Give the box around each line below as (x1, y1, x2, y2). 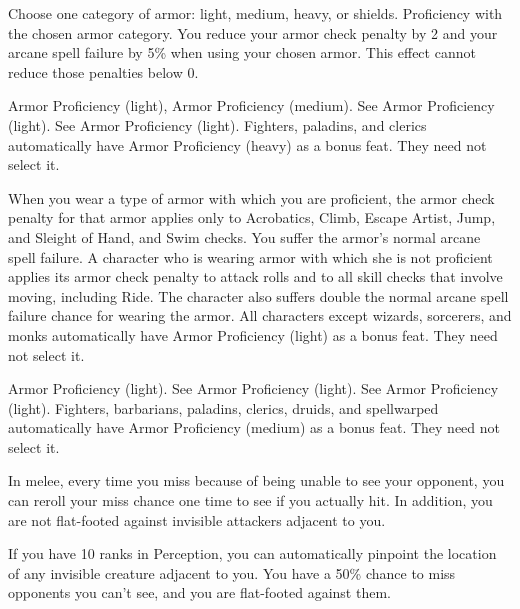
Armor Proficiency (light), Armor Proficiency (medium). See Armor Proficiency (8, 95, 495, 116)
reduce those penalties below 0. (8, 61, 199, 82)
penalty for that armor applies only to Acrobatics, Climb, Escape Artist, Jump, (8, 207, 496, 228)
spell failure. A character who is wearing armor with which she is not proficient (8, 246, 493, 267)
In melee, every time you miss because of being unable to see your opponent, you (8, 470, 505, 491)
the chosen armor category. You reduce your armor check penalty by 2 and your (8, 22, 498, 43)
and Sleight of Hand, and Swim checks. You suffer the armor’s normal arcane (8, 226, 481, 247)
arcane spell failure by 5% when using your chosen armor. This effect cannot (8, 42, 476, 63)
